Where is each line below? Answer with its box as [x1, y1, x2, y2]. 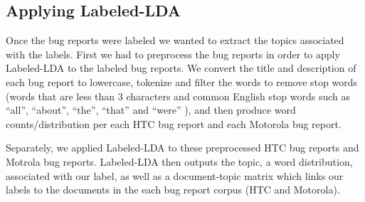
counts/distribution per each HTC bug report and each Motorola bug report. [6, 116, 342, 131]
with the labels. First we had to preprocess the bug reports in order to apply [6, 46, 340, 61]
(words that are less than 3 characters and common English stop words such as [6, 88, 351, 103]
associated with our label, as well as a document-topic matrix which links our [6, 168, 344, 183]
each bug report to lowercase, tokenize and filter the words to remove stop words [6, 74, 358, 89]
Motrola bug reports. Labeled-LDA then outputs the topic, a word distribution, [6, 154, 353, 169]
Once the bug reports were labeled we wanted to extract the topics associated [6, 33, 344, 48]
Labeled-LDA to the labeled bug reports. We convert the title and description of [6, 60, 356, 75]
